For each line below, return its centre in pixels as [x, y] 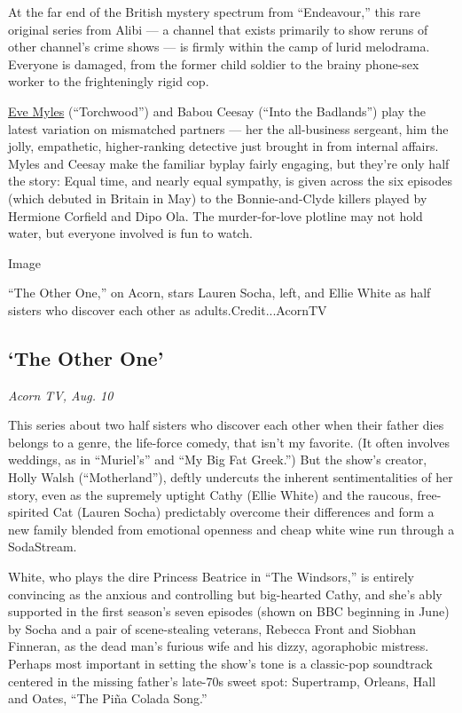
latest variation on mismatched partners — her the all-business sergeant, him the [228, 128]
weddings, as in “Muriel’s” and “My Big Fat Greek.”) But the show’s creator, [218, 459]
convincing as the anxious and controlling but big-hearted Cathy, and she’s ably [225, 594]
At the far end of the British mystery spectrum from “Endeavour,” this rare [214, 12]
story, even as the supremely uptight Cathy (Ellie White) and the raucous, [211, 494]
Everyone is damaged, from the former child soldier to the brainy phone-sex [214, 63]
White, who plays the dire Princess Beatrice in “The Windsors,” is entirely [211, 577]
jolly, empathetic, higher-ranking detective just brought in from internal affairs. [223, 146]
